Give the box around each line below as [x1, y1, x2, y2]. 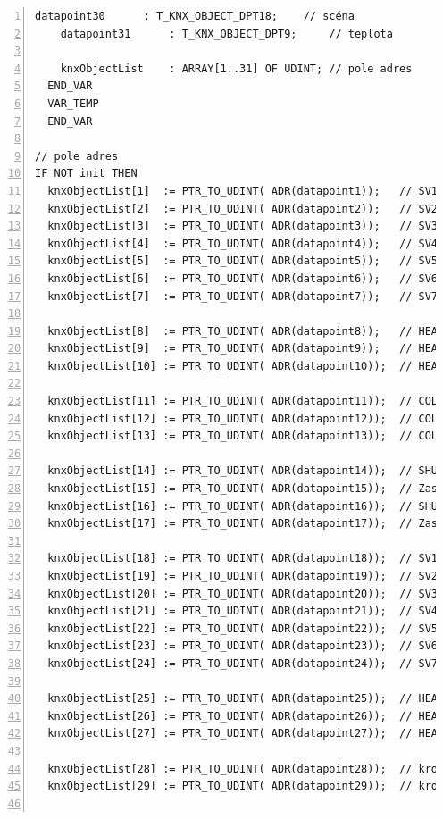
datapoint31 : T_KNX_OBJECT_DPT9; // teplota [60, 27, 393, 40]
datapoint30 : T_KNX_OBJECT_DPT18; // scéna [35, 10, 355, 22]
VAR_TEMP [47, 96, 99, 110]
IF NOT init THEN [35, 167, 138, 180]
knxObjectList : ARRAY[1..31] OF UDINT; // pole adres [60, 62, 413, 75]
